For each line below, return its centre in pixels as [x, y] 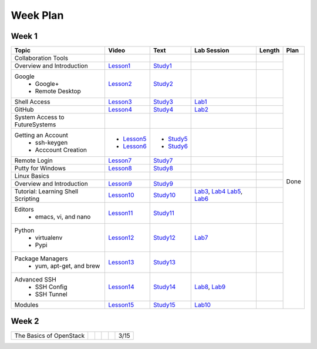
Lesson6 [135, 146]
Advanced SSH [36, 280]
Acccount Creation [61, 150]
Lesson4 [120, 110]
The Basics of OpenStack [50, 335]
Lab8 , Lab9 [210, 287]
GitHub [24, 110]
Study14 [164, 287]
